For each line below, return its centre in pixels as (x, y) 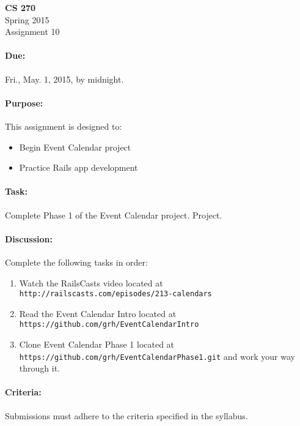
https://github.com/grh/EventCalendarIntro (109, 325)
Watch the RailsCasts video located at (91, 282)
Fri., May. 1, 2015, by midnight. (64, 79)
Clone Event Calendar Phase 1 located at (97, 344)
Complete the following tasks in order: (76, 262)
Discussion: (29, 238)
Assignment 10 (32, 32)
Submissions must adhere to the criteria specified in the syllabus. (126, 415)
